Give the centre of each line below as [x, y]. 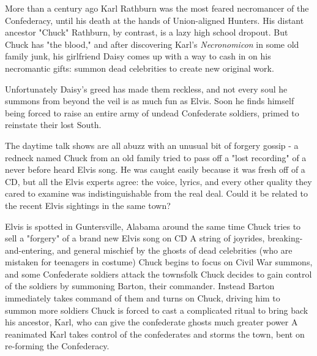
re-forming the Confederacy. [57, 346]
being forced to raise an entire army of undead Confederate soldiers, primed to [152, 112]
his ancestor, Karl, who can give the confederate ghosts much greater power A [151, 322]
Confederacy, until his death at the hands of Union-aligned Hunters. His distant [155, 20]
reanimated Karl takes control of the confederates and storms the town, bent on [155, 334]
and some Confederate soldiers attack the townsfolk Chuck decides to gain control [158, 274]
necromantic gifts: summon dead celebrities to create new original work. [140, 68]
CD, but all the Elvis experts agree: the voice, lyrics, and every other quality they [158, 181]
